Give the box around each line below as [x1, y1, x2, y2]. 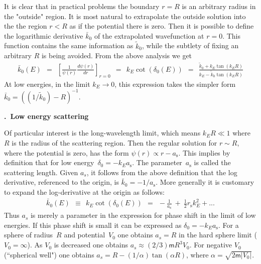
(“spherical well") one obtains [4, 249, 94, 259]
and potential [64, 229, 105, 240]
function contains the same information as [4, 40, 134, 51]
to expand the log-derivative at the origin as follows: [4, 186, 165, 197]
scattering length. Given [4, 167, 78, 177]
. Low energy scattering [4, 110, 89, 121]
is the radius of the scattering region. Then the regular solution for [12, 137, 217, 148]
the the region [4, 21, 47, 31]
